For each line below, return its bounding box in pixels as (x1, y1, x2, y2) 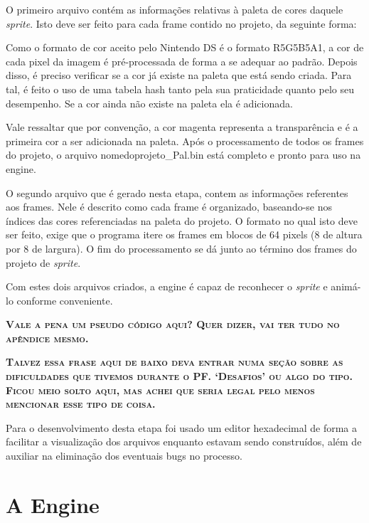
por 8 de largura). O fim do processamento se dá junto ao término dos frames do (6, 241, 357, 255)
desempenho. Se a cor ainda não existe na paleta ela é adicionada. (6, 95, 293, 110)
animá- (331, 279, 361, 294)
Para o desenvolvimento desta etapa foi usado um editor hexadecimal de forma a (6, 420, 358, 435)
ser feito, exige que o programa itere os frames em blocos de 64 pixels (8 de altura (6, 227, 363, 242)
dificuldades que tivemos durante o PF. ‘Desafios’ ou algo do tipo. (6, 369, 353, 384)
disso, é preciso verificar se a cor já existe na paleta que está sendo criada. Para (6, 68, 352, 83)
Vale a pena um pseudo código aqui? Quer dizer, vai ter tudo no (6, 317, 340, 332)
